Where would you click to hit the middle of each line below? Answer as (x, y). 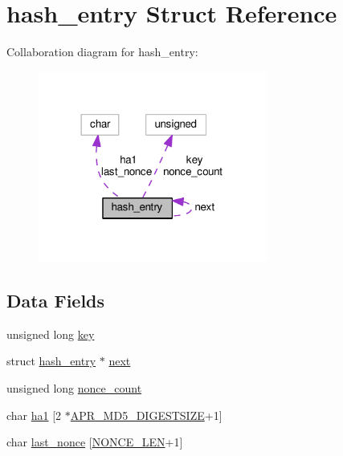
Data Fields (56, 300)
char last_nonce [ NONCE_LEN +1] (95, 442)
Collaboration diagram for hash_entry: (102, 52)
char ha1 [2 (34, 415)
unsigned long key (51, 334)
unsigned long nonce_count (74, 387)
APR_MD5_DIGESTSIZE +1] (146, 415)
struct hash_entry (51, 361)
